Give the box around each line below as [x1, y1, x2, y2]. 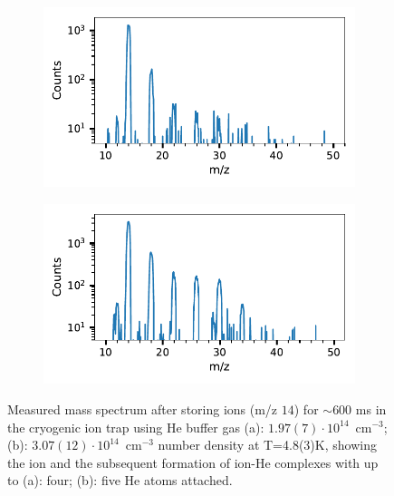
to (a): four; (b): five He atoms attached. [7, 471, 233, 490]
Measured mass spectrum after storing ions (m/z [7, 399, 278, 418]
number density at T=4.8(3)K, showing [158, 435, 377, 454]
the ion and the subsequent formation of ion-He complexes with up [7, 452, 379, 472]
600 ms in [332, 399, 387, 418]
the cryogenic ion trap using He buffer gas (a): [7, 417, 264, 436]
